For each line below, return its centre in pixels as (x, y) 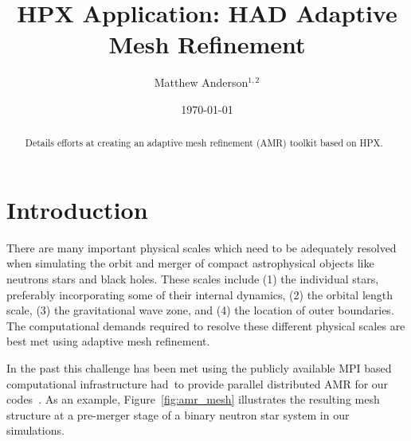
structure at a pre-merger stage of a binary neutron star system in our (178, 414)
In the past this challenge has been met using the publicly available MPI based (199, 368)
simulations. (35, 430)
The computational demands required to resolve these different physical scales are (206, 325)
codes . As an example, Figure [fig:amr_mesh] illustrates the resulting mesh (193, 399)
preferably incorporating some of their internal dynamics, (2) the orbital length (200, 294)
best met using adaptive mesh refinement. (108, 341)
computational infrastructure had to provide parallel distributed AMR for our (198, 383)
